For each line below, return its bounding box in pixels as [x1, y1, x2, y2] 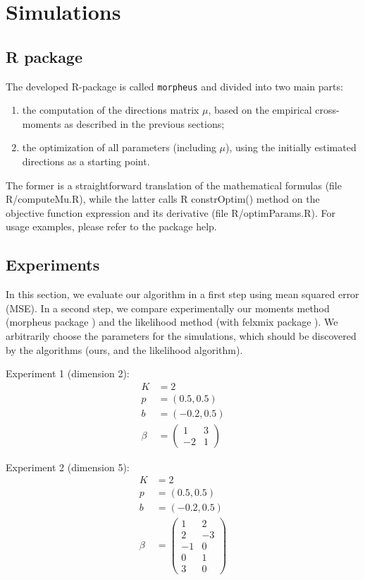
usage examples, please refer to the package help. [6, 219, 217, 234]
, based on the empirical [208, 102, 312, 117]
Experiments [6, 254, 100, 276]
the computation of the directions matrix [22, 102, 199, 117]
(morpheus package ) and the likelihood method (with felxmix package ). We [6, 314, 338, 329]
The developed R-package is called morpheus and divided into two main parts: [6, 78, 343, 93]
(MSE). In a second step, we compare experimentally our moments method [6, 300, 330, 315]
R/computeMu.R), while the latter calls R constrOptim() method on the [6, 191, 320, 206]
